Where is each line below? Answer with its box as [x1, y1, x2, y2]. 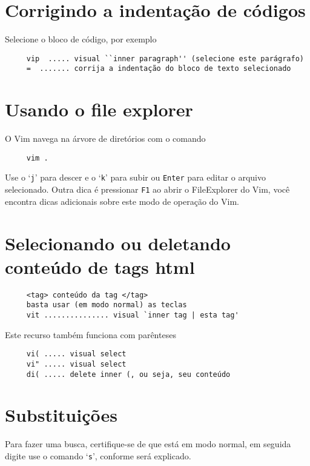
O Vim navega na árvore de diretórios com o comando [5, 132, 206, 145]
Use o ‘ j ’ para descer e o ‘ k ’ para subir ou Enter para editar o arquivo [5, 171, 266, 184]
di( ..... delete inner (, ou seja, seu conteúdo [26, 370, 231, 379]
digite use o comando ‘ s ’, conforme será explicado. [5, 449, 191, 462]
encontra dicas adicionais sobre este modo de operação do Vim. [5, 195, 239, 207]
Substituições [5, 402, 117, 427]
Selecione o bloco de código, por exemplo [5, 33, 157, 45]
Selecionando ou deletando [5, 230, 231, 255]
